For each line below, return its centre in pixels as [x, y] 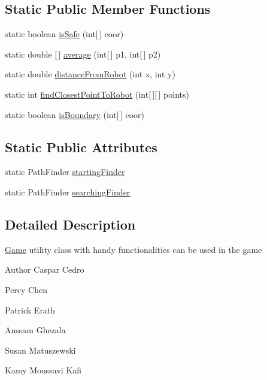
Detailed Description [70, 224]
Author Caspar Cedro [45, 269]
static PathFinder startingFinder [65, 172]
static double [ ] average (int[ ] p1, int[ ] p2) [83, 54]
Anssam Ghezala [35, 330]
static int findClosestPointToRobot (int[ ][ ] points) [97, 94]
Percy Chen [26, 289]
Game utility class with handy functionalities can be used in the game [133, 249]
